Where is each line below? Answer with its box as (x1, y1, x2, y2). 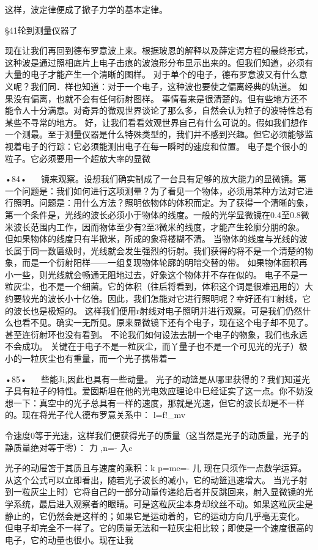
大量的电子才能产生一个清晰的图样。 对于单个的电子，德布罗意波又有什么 (5, 68, 299, 81)
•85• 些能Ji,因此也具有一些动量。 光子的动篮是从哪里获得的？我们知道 (5, 372, 301, 385)
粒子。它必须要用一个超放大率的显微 (5, 152, 150, 164)
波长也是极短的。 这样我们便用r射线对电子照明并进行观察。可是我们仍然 (13, 304, 303, 317)
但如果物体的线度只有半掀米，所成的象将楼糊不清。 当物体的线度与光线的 (5, 232, 299, 245)
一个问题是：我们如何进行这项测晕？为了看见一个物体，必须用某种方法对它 (5, 184, 305, 197)
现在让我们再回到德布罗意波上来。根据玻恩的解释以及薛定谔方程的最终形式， (5, 44, 313, 57)
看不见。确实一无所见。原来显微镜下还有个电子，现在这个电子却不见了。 (21, 316, 313, 329)
